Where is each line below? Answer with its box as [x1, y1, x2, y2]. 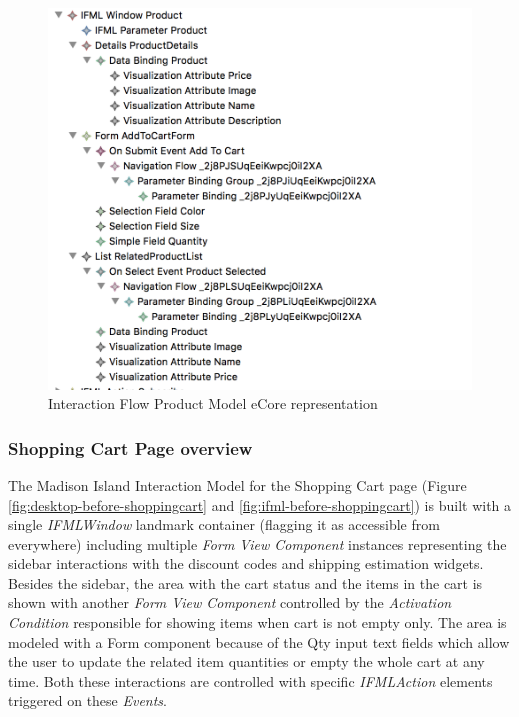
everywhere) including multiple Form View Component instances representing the [8, 533, 507, 554]
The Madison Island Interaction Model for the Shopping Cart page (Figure [8, 474, 467, 495]
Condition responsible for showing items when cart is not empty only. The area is [8, 612, 507, 633]
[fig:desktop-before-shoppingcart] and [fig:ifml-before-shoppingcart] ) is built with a [8, 494, 512, 515]
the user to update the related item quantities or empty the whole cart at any [8, 651, 485, 672]
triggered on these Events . [8, 690, 168, 711]
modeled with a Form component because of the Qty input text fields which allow [8, 631, 510, 652]
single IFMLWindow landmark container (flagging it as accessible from [8, 514, 440, 535]
